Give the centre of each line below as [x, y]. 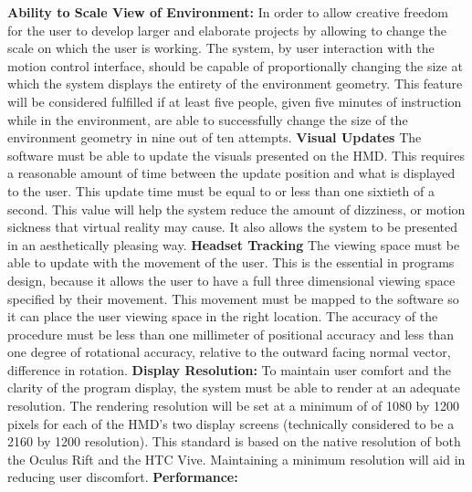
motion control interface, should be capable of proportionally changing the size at [235, 65]
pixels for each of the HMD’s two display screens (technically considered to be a [231, 423]
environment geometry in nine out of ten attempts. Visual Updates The [215, 137]
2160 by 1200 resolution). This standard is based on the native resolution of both [234, 441]
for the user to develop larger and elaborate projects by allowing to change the [227, 30]
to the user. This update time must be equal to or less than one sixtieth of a [221, 190]
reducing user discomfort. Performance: [123, 477]
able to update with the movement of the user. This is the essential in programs [231, 262]
